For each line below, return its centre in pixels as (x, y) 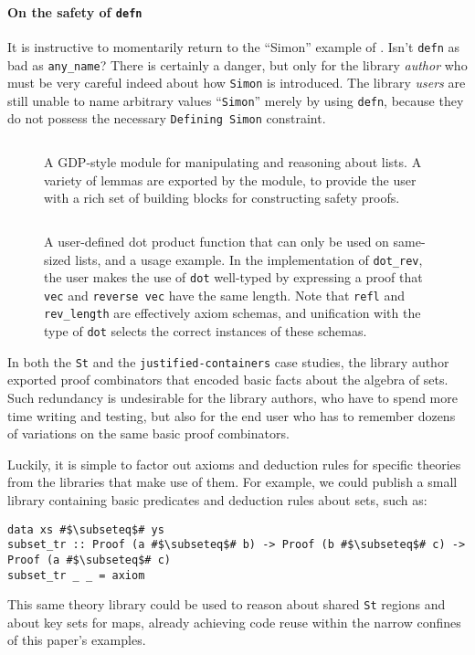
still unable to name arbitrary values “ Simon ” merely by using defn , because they (236, 100)
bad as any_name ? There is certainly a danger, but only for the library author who (237, 64)
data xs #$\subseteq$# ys (86, 529)
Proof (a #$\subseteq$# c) (89, 560)
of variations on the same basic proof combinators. (148, 433)
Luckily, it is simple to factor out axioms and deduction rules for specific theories (234, 464)
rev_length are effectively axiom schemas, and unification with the (232, 313)
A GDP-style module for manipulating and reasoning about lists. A (233, 162)
